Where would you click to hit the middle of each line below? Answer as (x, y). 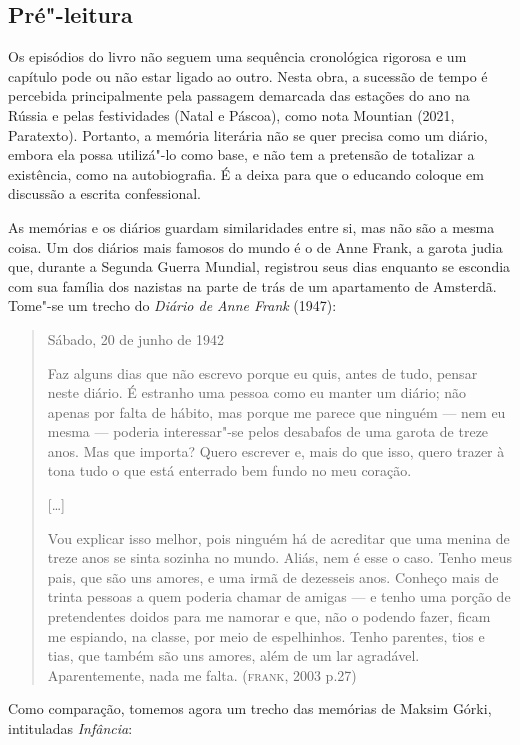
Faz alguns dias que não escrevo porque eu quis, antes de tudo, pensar (262, 372)
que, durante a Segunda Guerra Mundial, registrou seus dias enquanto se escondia (259, 266)
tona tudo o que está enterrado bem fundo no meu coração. (229, 470)
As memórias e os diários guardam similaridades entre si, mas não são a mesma (251, 226)
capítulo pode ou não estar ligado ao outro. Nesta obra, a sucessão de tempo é (248, 75)
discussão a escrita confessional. (104, 193)
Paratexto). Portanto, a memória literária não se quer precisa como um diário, (248, 134)
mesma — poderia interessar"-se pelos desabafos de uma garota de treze (268, 431)
